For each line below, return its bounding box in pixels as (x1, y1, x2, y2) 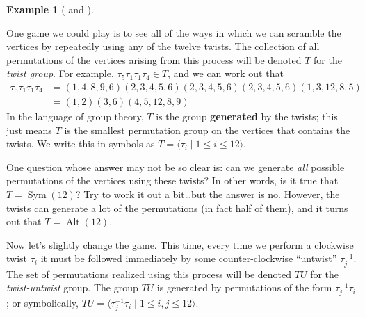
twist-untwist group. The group (6, 280, 138, 295)
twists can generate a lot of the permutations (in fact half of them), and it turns (6, 200, 348, 215)
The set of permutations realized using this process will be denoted (6, 266, 292, 281)
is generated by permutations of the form (156, 280, 332, 295)
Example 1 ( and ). (6, 2, 94, 16)
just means (6, 122, 52, 137)
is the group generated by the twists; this (156, 109, 338, 124)
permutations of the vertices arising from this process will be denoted (6, 52, 302, 67)
